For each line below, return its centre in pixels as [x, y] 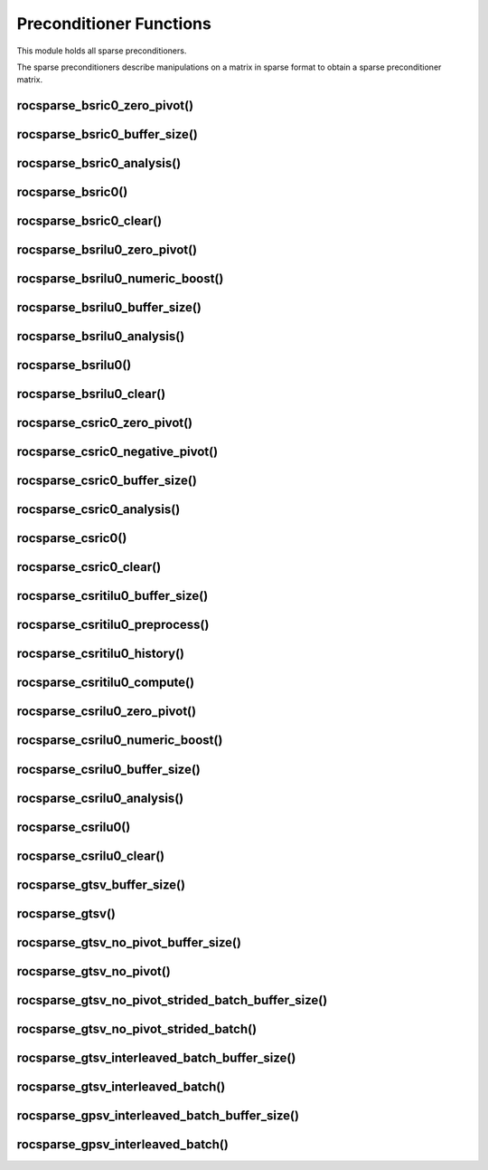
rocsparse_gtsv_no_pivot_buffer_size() [129, 942]
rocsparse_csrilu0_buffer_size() [108, 769]
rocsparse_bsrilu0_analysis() [101, 336]
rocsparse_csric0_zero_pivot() [105, 423]
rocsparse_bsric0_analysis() [99, 163]
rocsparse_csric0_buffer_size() [107, 481]
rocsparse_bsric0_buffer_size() [107, 134]
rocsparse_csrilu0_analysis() [100, 798]
